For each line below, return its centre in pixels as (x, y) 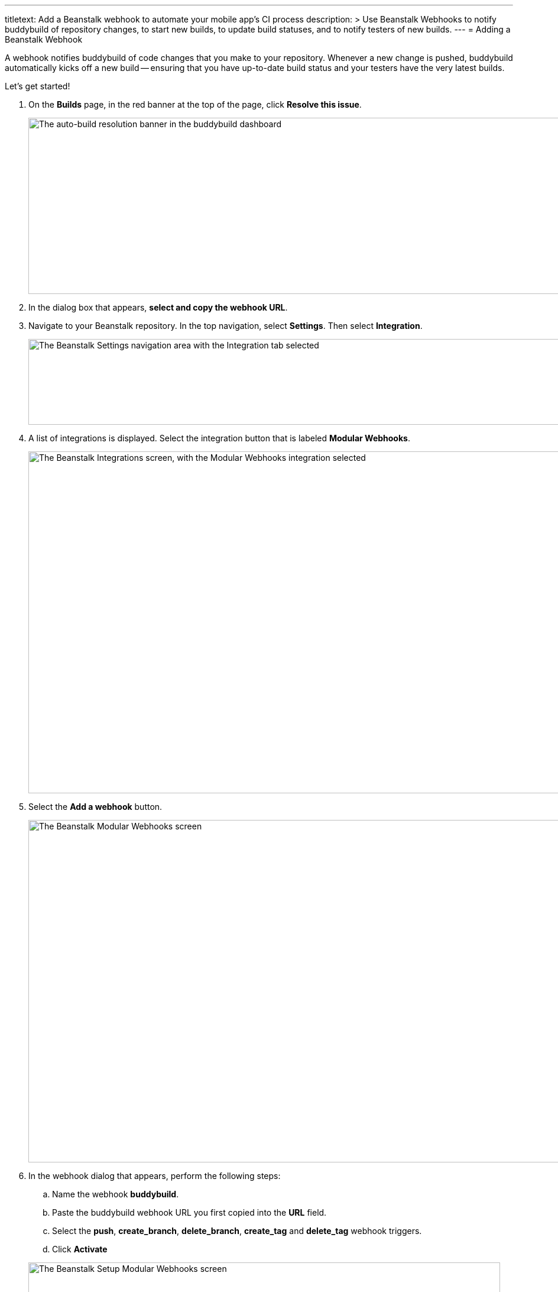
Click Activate (80, 1249)
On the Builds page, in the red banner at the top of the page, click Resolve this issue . (195, 104)
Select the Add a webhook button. (95, 807)
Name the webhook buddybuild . (116, 1194)
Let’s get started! (38, 86)
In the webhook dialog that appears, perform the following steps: (155, 1176)
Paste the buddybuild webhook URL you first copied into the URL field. (189, 1212)
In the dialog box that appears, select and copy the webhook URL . (158, 307)
